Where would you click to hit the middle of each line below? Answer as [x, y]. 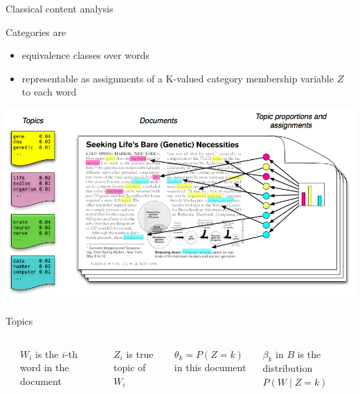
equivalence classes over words [85, 55]
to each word [49, 92]
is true [140, 353]
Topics [19, 321]
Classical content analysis [60, 8]
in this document [210, 367]
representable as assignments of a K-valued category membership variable [178, 78]
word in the [45, 367]
